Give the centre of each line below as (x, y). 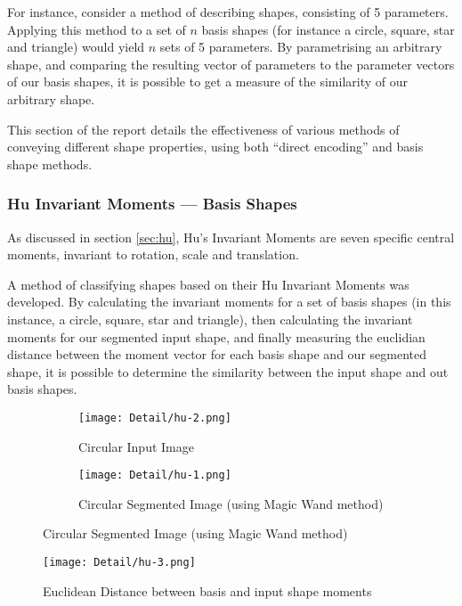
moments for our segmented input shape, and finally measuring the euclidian (216, 336)
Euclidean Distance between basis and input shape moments (207, 590)
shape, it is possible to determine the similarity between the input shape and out (228, 371)
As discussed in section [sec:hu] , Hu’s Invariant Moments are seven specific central (231, 237)
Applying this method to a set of (97, 29)
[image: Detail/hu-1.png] (155, 475)
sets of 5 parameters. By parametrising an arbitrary (301, 47)
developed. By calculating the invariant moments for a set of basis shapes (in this (229, 302)
